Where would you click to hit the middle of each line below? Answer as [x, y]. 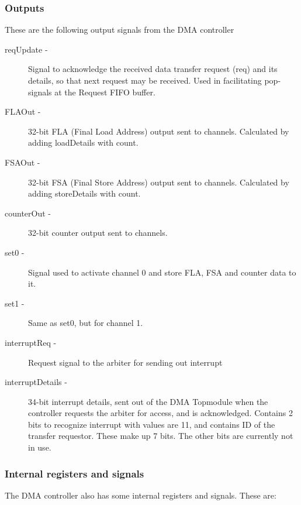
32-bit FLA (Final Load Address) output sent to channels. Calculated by [159, 131]
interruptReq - [31, 342]
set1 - [15, 303]
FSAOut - [23, 162]
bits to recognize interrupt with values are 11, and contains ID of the [152, 424]
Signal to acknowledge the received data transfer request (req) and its [153, 69]
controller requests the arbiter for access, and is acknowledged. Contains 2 [160, 413]
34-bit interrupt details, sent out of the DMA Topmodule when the [148, 401]
